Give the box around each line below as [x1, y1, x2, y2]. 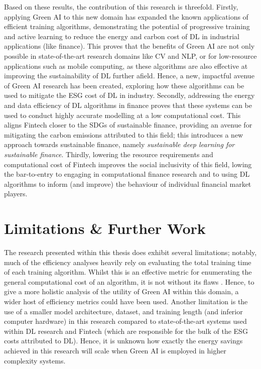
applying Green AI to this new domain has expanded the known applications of [4, 11, 248, 22]
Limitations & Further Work [4, 218, 206, 238]
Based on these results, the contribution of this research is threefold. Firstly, [4, 2, 238, 12]
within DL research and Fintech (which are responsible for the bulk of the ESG [4, 325, 248, 336]
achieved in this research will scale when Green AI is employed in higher [4, 345, 226, 355]
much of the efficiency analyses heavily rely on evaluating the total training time [4, 257, 251, 267]
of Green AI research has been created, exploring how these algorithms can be [4, 80, 244, 90]
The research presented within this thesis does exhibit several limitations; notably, [4, 247, 257, 257]
